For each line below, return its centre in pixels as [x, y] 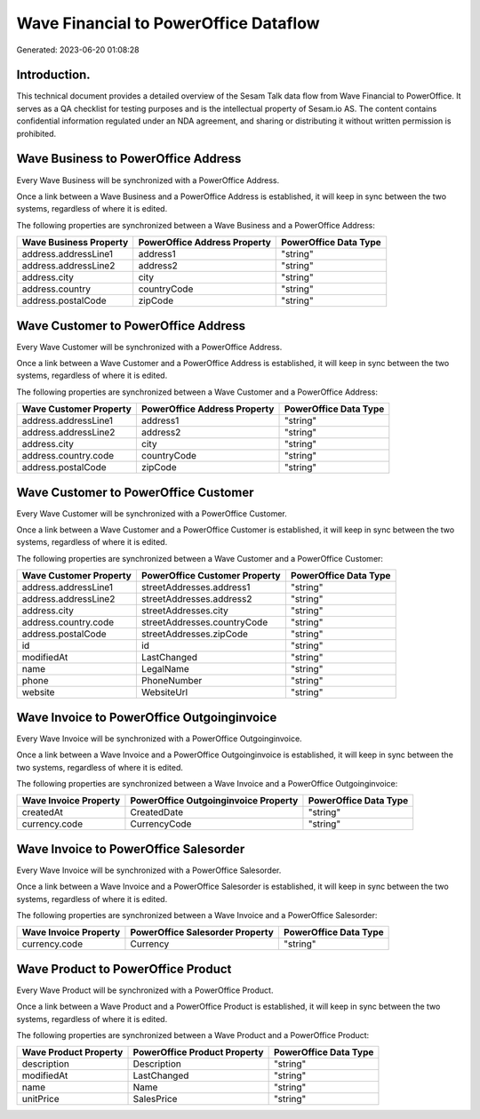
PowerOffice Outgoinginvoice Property [214, 801]
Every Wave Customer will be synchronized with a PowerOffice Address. [149, 347]
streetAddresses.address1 [196, 587]
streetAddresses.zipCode [195, 634]
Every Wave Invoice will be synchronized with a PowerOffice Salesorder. [149, 870]
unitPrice [40, 1099]
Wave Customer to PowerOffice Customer [135, 492]
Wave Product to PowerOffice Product [124, 969]
